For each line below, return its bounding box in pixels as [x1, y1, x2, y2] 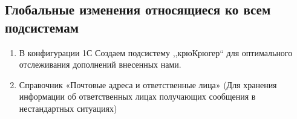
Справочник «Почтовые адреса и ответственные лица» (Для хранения [19, 78, 277, 91]
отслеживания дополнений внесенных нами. [19, 58, 181, 71]
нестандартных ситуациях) [19, 101, 117, 114]
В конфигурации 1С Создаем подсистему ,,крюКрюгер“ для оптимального [19, 46, 293, 59]
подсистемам [5, 18, 79, 36]
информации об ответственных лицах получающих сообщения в [19, 90, 256, 103]
